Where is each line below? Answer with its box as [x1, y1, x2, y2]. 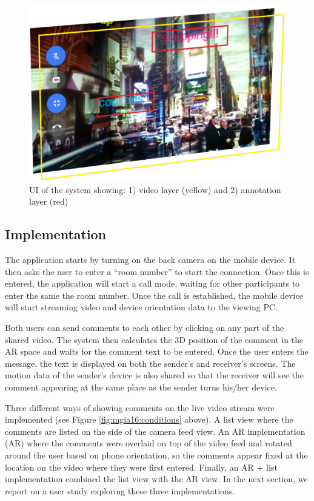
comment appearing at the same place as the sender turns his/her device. [5, 381, 277, 393]
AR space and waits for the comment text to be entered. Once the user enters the [5, 345, 309, 358]
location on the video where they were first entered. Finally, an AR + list [5, 460, 278, 473]
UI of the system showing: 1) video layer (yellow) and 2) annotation [29, 183, 281, 196]
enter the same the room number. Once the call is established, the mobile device [5, 288, 303, 301]
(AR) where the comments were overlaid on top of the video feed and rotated [5, 437, 292, 449]
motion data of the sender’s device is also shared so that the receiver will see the [5, 369, 304, 381]
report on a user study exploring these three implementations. [5, 484, 235, 497]
